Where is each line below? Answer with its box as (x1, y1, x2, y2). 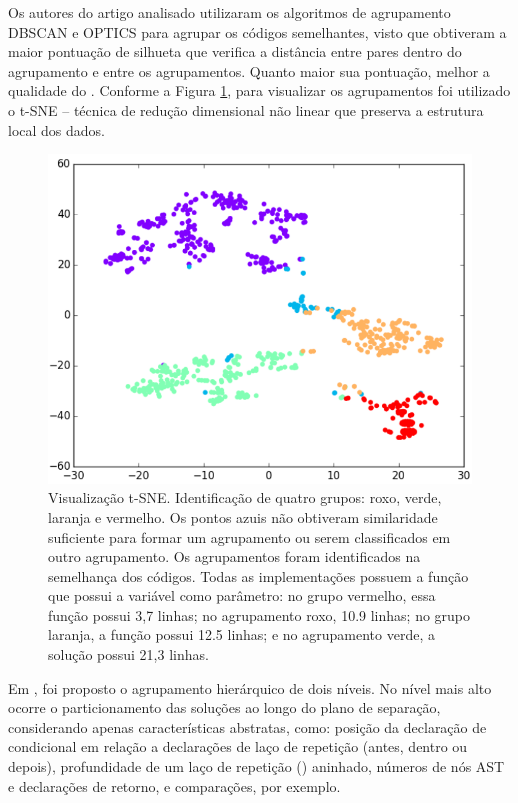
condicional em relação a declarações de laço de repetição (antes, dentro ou (8, 736, 468, 757)
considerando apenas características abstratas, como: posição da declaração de (8, 716, 487, 737)
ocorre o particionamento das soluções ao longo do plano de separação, (8, 697, 441, 718)
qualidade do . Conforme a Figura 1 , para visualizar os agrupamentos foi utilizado (8, 80, 511, 101)
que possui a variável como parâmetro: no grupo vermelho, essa (48, 585, 436, 606)
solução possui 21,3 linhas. (48, 644, 209, 665)
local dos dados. (8, 119, 105, 140)
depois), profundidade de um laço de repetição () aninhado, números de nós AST (8, 756, 505, 777)
